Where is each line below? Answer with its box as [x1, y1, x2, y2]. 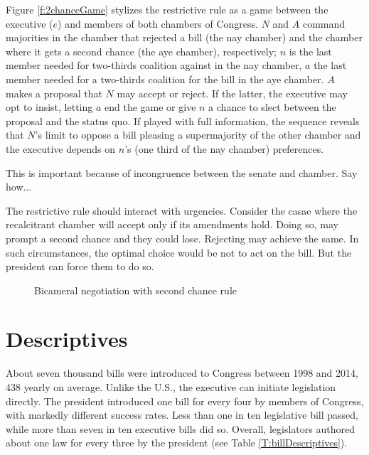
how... [6, 179, 32, 194]
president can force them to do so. [6, 259, 154, 274]
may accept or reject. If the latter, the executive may [117, 85, 348, 100]
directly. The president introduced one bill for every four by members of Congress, [6, 393, 364, 408]
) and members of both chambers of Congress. [58, 16, 258, 31]
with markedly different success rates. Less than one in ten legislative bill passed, [6, 407, 359, 422]
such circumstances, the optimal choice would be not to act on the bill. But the [6, 245, 352, 259]
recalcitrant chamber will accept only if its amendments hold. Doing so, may [6, 217, 338, 232]
